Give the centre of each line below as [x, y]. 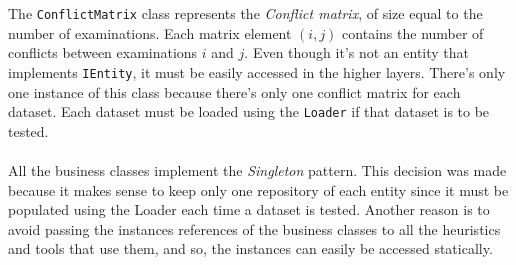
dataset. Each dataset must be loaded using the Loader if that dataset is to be [249, 111]
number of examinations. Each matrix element [150, 32]
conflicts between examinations [103, 52]
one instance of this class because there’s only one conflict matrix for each [234, 91]
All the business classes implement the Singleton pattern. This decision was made [257, 169]
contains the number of [413, 32]
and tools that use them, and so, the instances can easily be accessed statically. [250, 248]
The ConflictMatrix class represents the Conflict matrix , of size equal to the [245, 13]
